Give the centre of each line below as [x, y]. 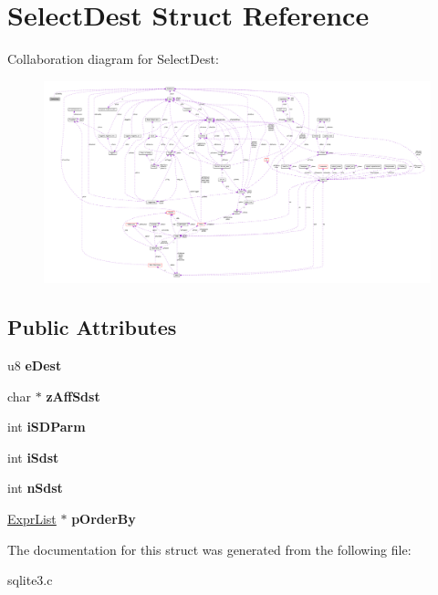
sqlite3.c [30, 580]
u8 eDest [35, 365]
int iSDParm [47, 427]
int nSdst [35, 488]
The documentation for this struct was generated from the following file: [209, 549]
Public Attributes [92, 327]
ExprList [32, 518]
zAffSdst [73, 396]
